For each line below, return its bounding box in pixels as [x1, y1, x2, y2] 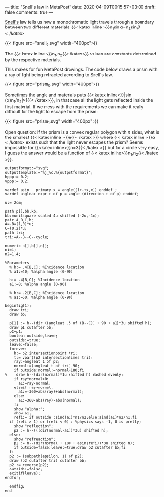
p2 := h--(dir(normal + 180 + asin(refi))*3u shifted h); [14, 441, 135, 446]
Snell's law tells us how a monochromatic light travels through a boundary [5, 19, 154, 25]
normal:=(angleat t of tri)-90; [14, 363, 80, 368]
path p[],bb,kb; [5, 209, 38, 214]
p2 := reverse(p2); [9, 462, 49, 467]
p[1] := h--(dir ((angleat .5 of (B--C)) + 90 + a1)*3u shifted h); [9, 320, 152, 326]
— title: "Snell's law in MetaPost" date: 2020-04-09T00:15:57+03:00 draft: [5, 4, 156, 10]
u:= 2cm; [5, 200, 23, 205]
